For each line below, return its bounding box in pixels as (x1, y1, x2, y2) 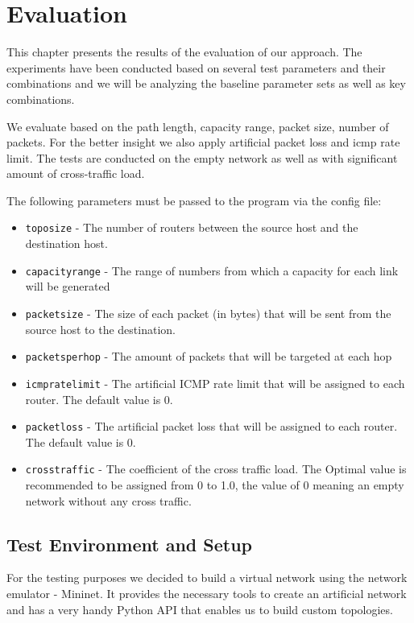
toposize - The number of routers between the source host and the (25, 219, 358, 236)
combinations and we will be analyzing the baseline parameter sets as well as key (6, 75, 406, 92)
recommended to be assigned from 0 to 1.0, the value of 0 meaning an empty (25, 477, 404, 493)
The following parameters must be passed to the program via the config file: (6, 192, 382, 208)
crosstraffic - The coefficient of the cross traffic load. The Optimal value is (25, 460, 407, 477)
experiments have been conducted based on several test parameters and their (6, 59, 386, 76)
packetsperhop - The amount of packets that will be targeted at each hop (25, 348, 392, 365)
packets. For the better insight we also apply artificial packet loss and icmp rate (6, 134, 400, 151)
